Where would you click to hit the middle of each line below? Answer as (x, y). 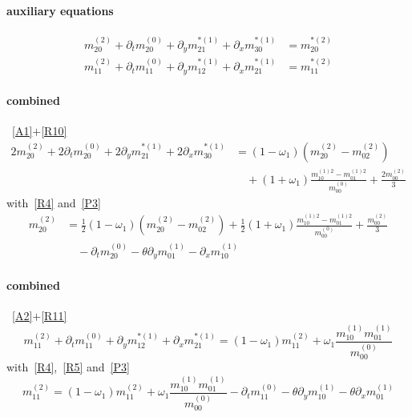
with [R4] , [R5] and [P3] (68, 367)
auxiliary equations (60, 10)
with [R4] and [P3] (54, 202)
